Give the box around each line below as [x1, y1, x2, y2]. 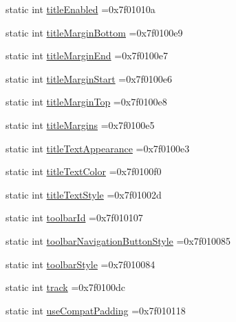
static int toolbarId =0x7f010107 [6, 210, 143, 225]
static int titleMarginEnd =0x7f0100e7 [6, 48, 169, 63]
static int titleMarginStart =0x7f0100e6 [6, 71, 173, 85]
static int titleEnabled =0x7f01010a [6, 2, 155, 16]
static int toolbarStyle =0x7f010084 [6, 256, 155, 271]
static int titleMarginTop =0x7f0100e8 [6, 94, 167, 109]
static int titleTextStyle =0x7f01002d [6, 187, 162, 201]
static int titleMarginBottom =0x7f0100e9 [6, 25, 183, 39]
